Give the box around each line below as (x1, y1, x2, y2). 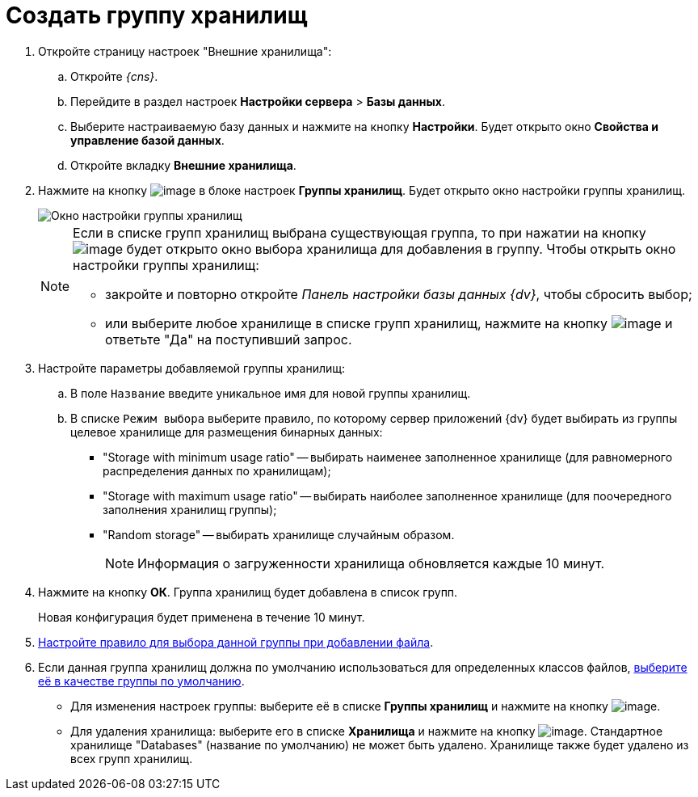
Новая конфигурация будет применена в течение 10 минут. (38, 609, 365, 624)
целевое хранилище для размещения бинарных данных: (70, 424, 383, 439)
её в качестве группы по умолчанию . (38, 673, 245, 688)
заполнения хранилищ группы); (103, 502, 277, 517)
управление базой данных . (70, 133, 225, 147)
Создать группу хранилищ (6, 2, 308, 29)
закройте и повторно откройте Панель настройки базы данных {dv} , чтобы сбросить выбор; (105, 285, 692, 302)
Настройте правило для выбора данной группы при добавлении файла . (38, 635, 434, 649)
